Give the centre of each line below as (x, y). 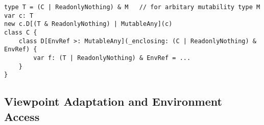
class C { (21, 32)
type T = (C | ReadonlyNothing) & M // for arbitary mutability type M (132, 7)
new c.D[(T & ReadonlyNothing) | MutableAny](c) (88, 24)
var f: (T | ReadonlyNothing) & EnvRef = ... (112, 58)
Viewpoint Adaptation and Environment (113, 101)
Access (22, 116)
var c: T (19, 15)
